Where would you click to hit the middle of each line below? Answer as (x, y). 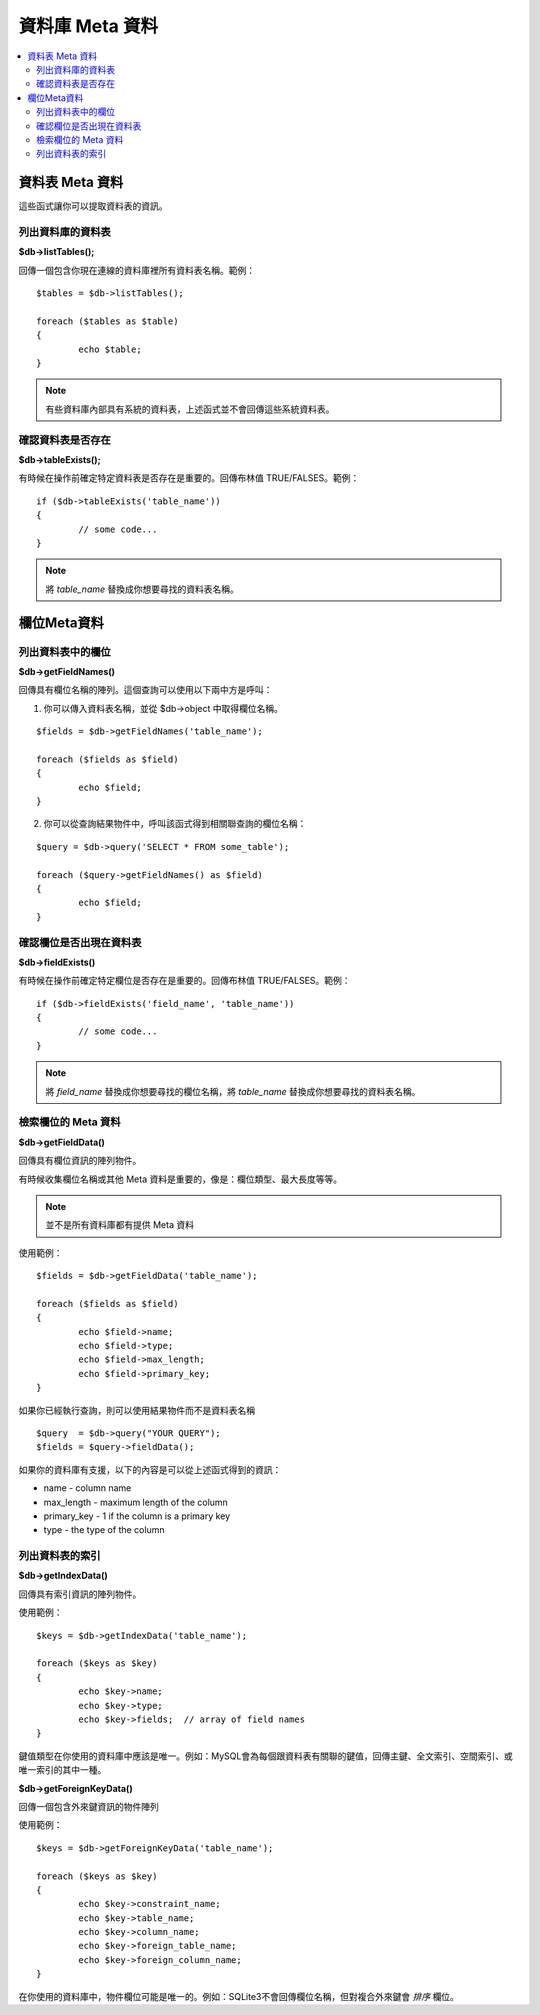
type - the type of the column (104, 1530)
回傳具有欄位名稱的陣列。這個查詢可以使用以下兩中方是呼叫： (145, 690)
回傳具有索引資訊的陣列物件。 (80, 1594)
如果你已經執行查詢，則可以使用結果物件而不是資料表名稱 (136, 1410)
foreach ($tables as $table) (107, 321)
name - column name (87, 1488)
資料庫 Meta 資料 (88, 26)
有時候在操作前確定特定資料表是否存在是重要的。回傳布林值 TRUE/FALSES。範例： (189, 478)
